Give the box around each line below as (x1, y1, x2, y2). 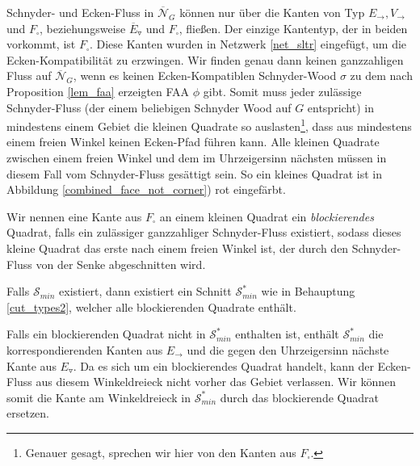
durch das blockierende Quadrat (220, 388, 379, 405)
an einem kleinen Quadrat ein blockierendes (159, 208, 374, 225)
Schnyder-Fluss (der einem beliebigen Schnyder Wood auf (6, 99, 292, 115)
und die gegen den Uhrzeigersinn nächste (187, 341, 389, 358)
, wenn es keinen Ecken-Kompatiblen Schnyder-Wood (73, 67, 337, 84)
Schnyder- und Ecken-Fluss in (6, 4, 154, 20)
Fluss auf (6, 67, 52, 84)
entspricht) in (307, 99, 374, 115)
